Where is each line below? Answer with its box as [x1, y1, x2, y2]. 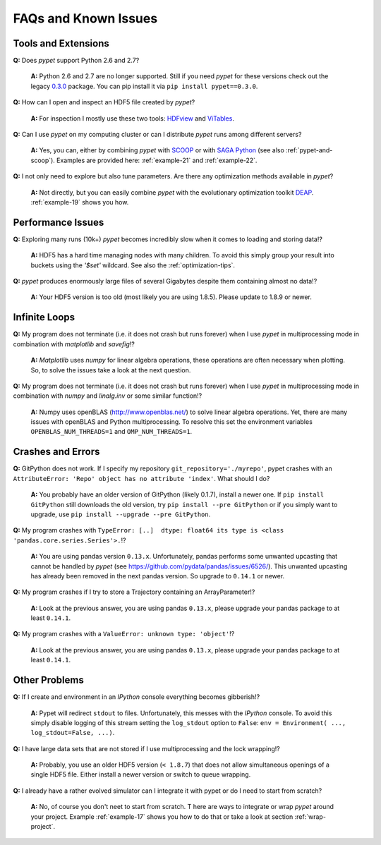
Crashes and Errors [13, 446, 100, 458]
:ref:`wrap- [294, 812, 326, 821]
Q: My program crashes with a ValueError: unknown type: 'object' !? [13, 630, 235, 638]
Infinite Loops [13, 311, 75, 324]
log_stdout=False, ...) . [30, 729, 115, 737]
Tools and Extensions [13, 37, 109, 49]
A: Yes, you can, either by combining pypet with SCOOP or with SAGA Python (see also [30, 146, 285, 154]
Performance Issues [13, 216, 104, 229]
